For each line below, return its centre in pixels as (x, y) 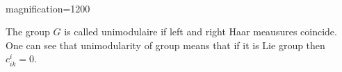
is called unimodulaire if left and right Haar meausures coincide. (201, 31)
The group (28, 31)
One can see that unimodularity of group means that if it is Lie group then (165, 45)
